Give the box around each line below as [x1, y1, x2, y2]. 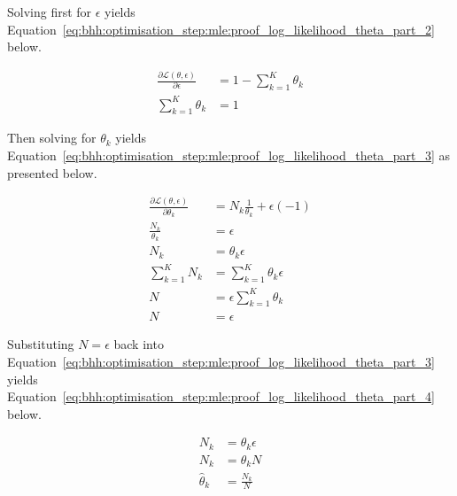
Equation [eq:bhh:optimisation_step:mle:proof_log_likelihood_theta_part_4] [7, 387, 435, 406]
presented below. [7, 163, 97, 182]
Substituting [7, 335, 74, 353]
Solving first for [7, 3, 92, 20]
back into [113, 335, 164, 353]
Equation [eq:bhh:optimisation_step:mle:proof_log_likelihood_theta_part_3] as [7, 145, 450, 164]
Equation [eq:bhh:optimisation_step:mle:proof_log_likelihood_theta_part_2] [7, 19, 435, 38]
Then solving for [7, 128, 97, 147]
